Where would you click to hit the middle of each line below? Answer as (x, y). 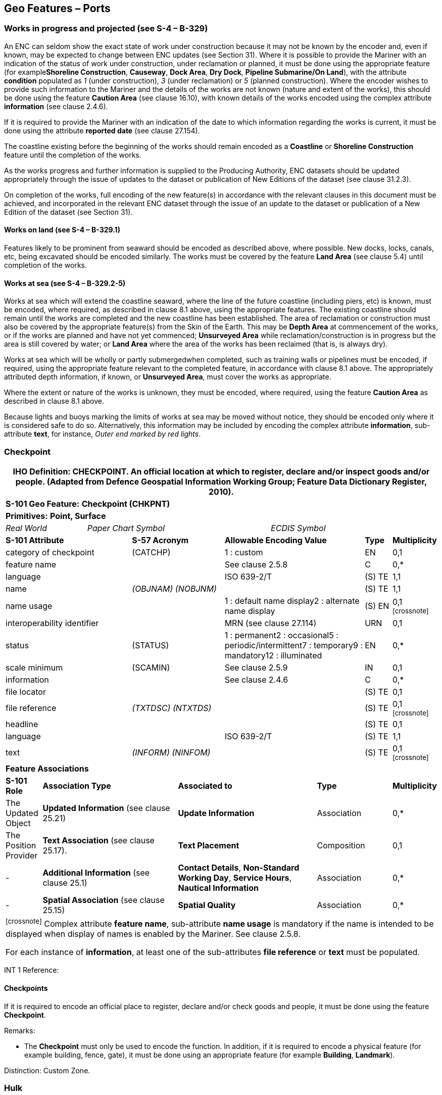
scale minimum (34, 667)
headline (22, 724)
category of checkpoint (50, 552)
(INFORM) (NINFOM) (171, 752)
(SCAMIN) (151, 667)
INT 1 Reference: (32, 970)
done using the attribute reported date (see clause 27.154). (102, 130)
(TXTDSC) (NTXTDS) (172, 708)
